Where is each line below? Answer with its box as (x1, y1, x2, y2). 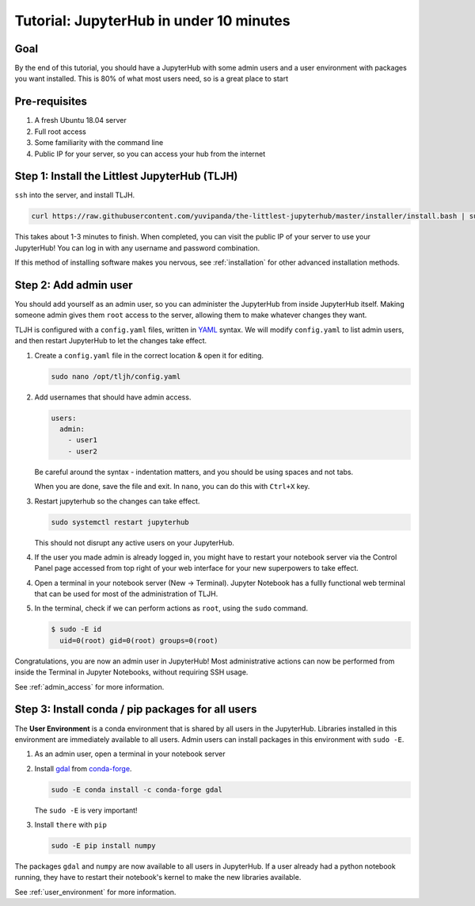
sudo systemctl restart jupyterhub (51, 518, 189, 526)
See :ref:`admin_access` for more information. (14, 682, 165, 691)
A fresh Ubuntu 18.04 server (34, 116, 127, 125)
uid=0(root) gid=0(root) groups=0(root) (59, 636, 218, 645)
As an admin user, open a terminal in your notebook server (34, 749, 226, 759)
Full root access (34, 127, 86, 136)
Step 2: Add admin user (14, 278, 134, 292)
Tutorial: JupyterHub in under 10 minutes (14, 12, 291, 29)
